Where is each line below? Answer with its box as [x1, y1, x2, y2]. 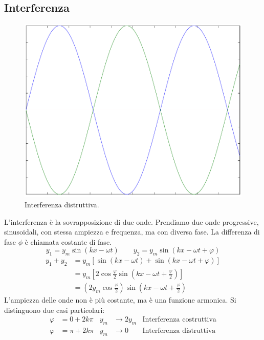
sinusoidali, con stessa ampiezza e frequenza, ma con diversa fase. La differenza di [4, 226, 260, 237]
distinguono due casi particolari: [4, 304, 105, 315]
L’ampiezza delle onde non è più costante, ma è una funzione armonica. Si [4, 294, 236, 305]
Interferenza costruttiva [142, 316, 216, 324]
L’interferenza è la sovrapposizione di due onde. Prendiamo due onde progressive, [4, 216, 259, 227]
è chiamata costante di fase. [25, 236, 112, 247]
